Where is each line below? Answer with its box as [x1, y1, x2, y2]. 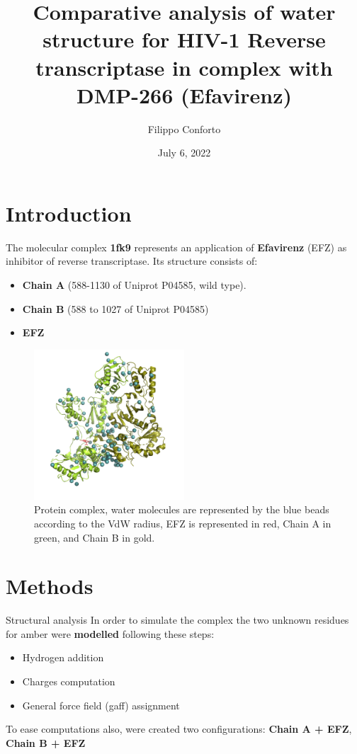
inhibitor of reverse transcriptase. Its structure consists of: [6, 253, 258, 268]
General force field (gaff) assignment [22, 697, 180, 712]
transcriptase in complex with [35, 52, 333, 81]
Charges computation [22, 674, 115, 689]
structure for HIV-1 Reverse [42, 25, 326, 54]
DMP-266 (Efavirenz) [76, 80, 292, 109]
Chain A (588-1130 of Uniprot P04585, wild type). [22, 278, 246, 292]
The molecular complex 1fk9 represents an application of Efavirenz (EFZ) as [6, 239, 347, 254]
